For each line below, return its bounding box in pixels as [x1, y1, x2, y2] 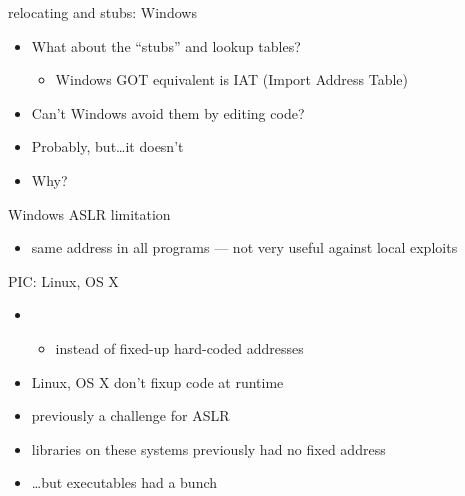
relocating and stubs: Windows [8, 2, 197, 22]
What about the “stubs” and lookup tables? [31, 35, 301, 56]
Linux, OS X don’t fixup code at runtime [31, 371, 284, 392]
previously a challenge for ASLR [31, 405, 230, 426]
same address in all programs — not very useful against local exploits [31, 237, 458, 258]
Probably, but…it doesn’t [31, 136, 184, 157]
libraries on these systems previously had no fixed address [31, 438, 386, 459]
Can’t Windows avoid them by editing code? [31, 102, 305, 123]
